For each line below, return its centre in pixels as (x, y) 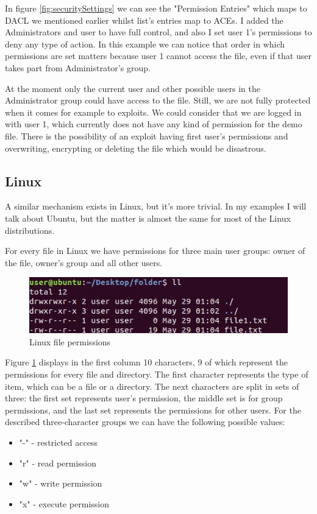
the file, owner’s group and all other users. (84, 262)
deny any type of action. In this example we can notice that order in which (145, 44)
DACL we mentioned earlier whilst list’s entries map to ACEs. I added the (144, 20)
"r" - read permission (58, 463)
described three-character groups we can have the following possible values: (145, 422)
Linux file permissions (70, 341)
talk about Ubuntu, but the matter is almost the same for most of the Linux (148, 218)
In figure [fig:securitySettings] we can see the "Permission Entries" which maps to (156, 8)
